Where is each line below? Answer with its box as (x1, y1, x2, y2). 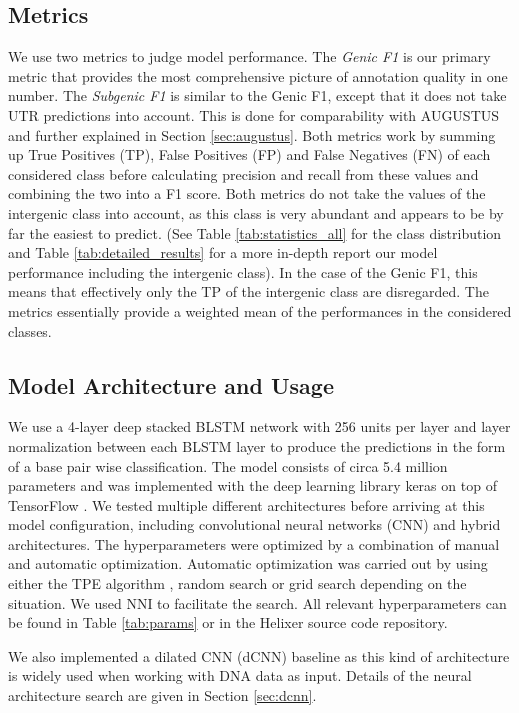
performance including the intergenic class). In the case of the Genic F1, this (8, 261, 478, 282)
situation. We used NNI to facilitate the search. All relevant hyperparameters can (8, 592, 507, 613)
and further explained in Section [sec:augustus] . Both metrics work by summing (8, 124, 496, 145)
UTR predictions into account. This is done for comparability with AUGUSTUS (8, 104, 500, 125)
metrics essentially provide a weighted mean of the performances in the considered (8, 300, 512, 321)
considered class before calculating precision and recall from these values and (8, 163, 479, 184)
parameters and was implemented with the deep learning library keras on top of (8, 475, 497, 496)
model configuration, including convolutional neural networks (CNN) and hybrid (8, 514, 501, 535)
